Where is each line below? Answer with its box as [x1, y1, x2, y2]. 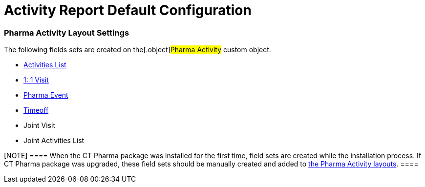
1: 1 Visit [23, 76, 49, 84]
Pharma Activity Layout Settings [4, 27, 129, 38]
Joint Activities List [23, 136, 85, 145]
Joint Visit [23, 121, 55, 130]
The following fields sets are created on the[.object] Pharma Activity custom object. [4, 45, 271, 54]
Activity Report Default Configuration [4, 2, 252, 19]
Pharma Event [23, 91, 68, 100]
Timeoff [23, 106, 49, 115]
